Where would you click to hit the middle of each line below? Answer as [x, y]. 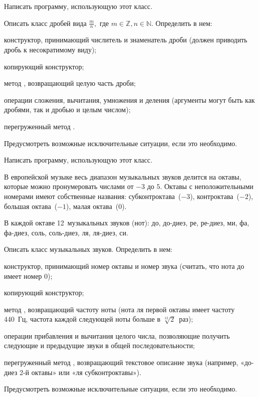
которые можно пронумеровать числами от [69, 186]
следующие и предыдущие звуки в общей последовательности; [100, 345]
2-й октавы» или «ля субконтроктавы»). [81, 372]
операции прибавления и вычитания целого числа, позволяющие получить [117, 335]
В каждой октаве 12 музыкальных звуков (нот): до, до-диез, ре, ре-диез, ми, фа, [127, 223]
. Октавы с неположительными [207, 186]
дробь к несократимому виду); [50, 50]
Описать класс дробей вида [45, 23]
